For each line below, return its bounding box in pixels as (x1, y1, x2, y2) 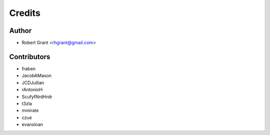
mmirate (21, 108, 39, 114)
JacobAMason (21, 73, 52, 79)
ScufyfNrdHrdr (21, 94, 52, 100)
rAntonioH (21, 87, 42, 93)
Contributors (9, 52, 50, 61)
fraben (21, 65, 36, 72)
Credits (9, 7, 41, 18)
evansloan (21, 122, 43, 128)
